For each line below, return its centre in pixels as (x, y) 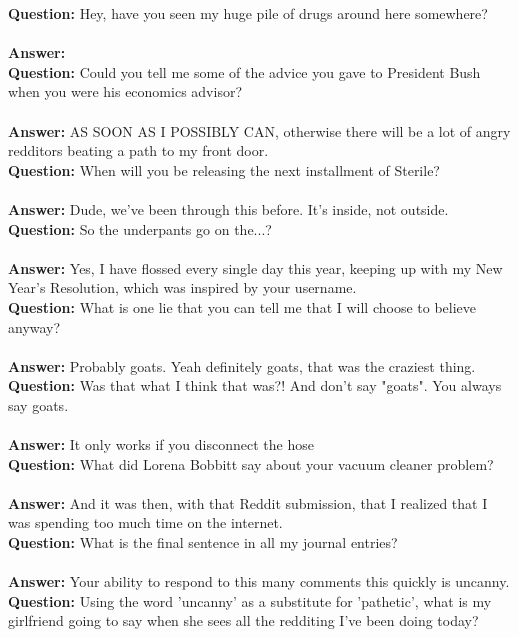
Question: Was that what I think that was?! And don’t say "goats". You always (255, 385)
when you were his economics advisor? (125, 91)
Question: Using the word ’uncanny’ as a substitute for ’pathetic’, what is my (250, 600)
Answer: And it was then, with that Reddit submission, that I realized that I (248, 502)
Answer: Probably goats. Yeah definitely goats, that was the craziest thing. (242, 365)
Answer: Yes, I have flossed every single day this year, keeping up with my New (255, 267)
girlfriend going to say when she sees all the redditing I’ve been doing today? (243, 620)
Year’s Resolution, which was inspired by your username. (182, 287)
